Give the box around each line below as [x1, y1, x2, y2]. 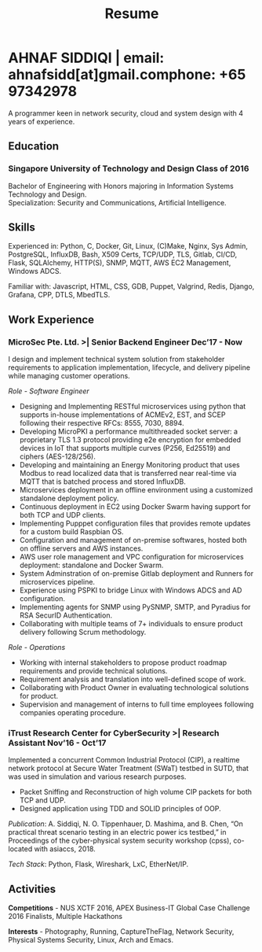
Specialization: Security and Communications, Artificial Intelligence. [8, 197, 227, 207]
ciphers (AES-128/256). [19, 452, 96, 461]
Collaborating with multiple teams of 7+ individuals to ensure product [19, 619, 243, 629]
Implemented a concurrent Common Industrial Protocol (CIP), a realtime [8, 755, 240, 765]
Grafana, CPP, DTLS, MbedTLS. [8, 290, 111, 300]
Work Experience [8, 312, 95, 327]
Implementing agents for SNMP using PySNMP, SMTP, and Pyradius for [19, 603, 251, 612]
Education [8, 139, 60, 153]
